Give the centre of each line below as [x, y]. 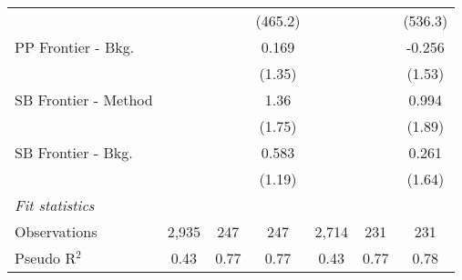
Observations [56, 231]
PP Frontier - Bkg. [75, 47]
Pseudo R [46, 258]
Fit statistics [55, 205]
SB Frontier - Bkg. [74, 152]
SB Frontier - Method [84, 100]
